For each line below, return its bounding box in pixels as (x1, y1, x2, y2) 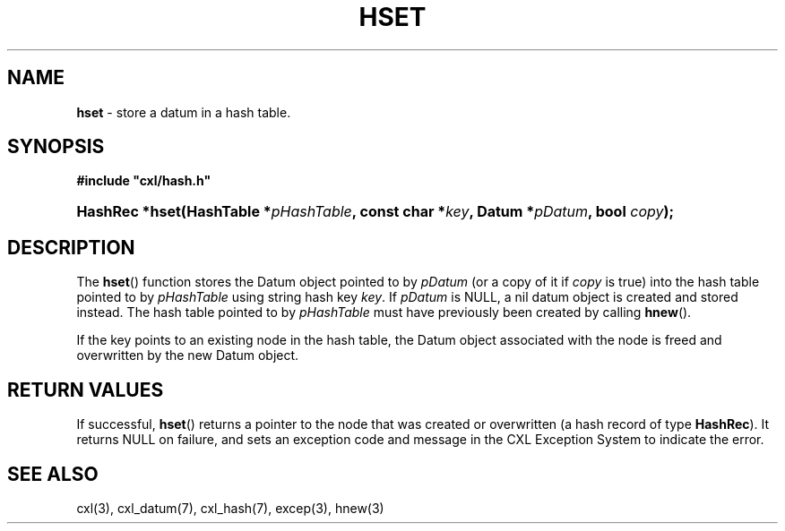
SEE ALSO (7, 462, 99, 485)
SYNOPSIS (7, 135, 105, 158)
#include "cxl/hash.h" (76, 173, 211, 189)
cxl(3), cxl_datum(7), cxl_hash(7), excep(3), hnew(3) (76, 500, 384, 516)
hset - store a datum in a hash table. (76, 104, 291, 120)
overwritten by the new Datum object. (76, 347, 299, 364)
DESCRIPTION (7, 236, 135, 259)
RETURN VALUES (7, 378, 164, 401)
